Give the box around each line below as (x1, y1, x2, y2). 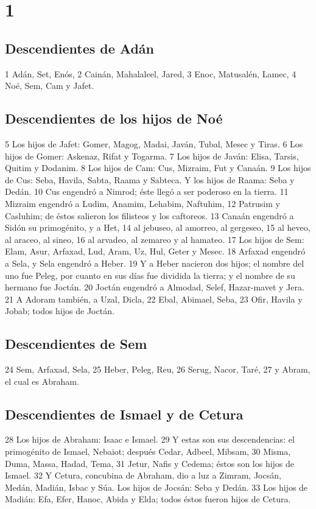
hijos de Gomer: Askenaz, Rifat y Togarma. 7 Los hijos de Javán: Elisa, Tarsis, (5, 149, 299, 162)
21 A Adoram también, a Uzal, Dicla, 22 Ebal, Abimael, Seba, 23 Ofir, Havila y (5, 292, 303, 305)
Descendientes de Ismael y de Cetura (5, 404, 244, 423)
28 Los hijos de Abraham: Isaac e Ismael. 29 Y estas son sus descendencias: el (5, 433, 295, 446)
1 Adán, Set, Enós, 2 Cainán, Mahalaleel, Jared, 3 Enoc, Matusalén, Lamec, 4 (5, 67, 297, 80)
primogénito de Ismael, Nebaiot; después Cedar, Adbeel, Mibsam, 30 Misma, (5, 445, 291, 458)
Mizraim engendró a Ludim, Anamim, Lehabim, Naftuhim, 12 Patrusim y (5, 197, 280, 209)
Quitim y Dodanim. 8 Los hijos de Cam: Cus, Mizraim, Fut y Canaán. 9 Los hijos (5, 161, 311, 174)
